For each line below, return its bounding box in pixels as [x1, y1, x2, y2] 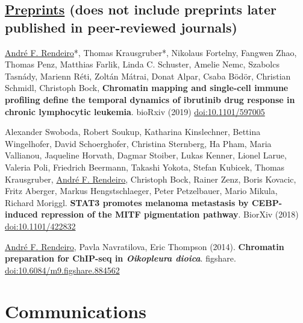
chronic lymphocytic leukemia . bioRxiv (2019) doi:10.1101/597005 [5, 105, 265, 118]
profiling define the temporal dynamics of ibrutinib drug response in [5, 93, 295, 105]
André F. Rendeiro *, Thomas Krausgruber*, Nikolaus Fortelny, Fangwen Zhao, [5, 46, 297, 58]
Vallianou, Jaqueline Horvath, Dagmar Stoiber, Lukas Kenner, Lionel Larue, [5, 149, 287, 161]
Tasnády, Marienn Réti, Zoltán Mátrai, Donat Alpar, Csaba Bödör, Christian [5, 69, 291, 82]
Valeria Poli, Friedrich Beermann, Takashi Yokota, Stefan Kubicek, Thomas [5, 160, 285, 173]
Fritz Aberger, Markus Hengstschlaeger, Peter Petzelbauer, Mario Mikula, [5, 184, 278, 197]
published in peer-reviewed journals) [5, 17, 237, 36]
